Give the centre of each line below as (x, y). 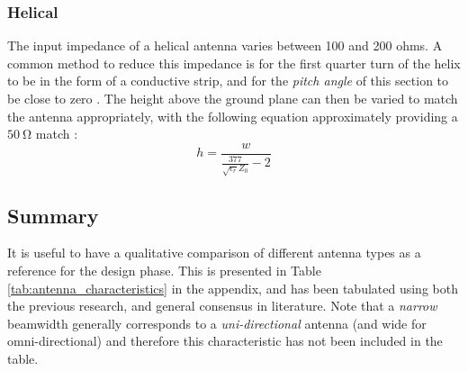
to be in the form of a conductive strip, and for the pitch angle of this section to (228, 81)
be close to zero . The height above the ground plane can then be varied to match (233, 98)
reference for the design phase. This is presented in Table (164, 270)
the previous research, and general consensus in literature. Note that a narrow (222, 306)
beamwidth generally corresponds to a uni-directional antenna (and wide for (217, 323)
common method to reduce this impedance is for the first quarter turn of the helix (234, 63)
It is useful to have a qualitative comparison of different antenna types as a (214, 253)
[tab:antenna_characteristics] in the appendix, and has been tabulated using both (233, 288)
